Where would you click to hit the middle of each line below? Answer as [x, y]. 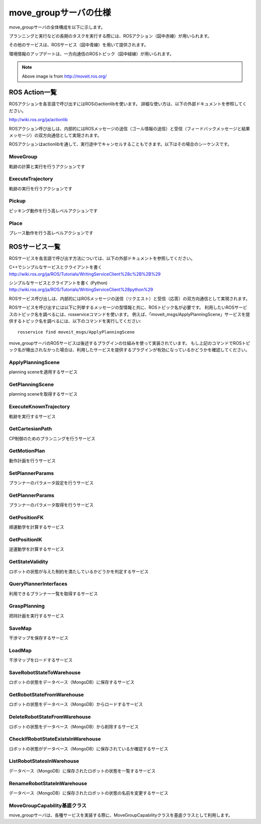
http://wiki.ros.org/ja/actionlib [38, 120]
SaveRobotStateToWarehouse [45, 672]
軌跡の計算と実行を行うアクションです [47, 166]
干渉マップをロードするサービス [41, 660]
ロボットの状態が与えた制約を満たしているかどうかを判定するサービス [79, 571]
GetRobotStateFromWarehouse [46, 695]
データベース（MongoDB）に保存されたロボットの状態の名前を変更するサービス [89, 793]
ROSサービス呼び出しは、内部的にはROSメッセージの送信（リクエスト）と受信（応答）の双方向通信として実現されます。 [130, 299]
